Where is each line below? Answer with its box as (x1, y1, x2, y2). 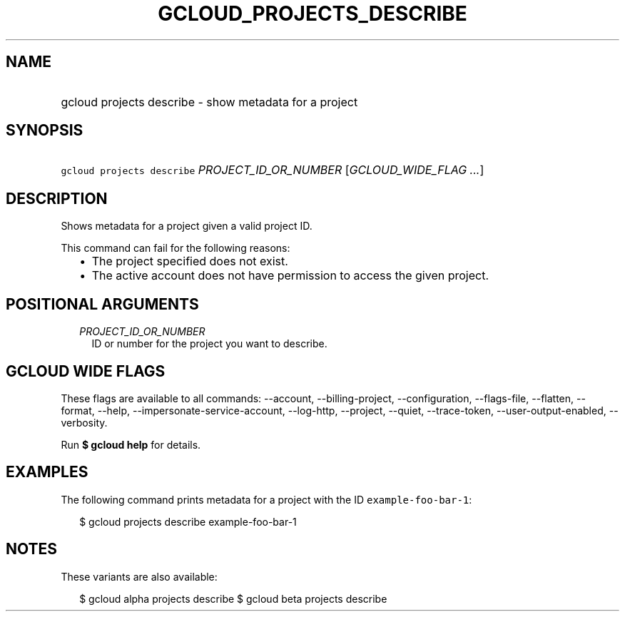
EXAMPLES (6, 463, 88, 481)
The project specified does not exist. (91, 254, 288, 269)
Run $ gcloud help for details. (61, 438, 201, 451)
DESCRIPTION (6, 189, 108, 208)
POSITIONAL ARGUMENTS (6, 295, 199, 313)
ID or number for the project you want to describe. (91, 337, 327, 350)
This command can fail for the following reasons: (61, 242, 290, 255)
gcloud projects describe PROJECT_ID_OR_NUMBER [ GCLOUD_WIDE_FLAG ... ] (61, 163, 484, 178)
